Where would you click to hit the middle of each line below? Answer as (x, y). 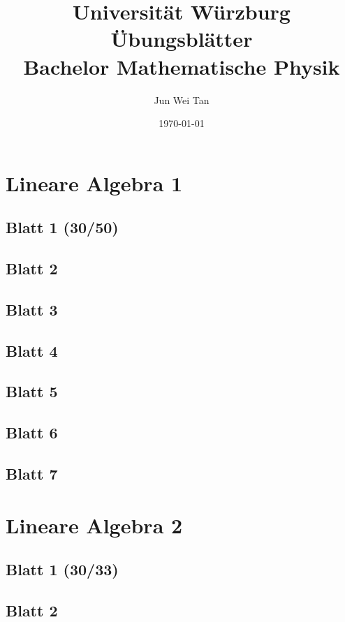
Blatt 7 (32, 473)
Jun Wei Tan (182, 99)
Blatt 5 (32, 391)
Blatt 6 (32, 432)
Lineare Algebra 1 (94, 183)
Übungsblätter (182, 39)
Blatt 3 (32, 309)
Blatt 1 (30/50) (62, 227)
